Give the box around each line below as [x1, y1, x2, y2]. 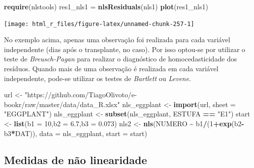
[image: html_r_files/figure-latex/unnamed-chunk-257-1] [4, 20, 194, 28]
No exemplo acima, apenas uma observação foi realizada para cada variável [4, 34, 230, 45]
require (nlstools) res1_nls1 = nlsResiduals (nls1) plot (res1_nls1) [4, 1, 208, 11]
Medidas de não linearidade [4, 152, 147, 167]
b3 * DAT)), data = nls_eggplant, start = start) [4, 128, 147, 138]
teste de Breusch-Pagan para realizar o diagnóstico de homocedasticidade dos [4, 54, 237, 64]
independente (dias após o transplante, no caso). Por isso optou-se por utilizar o [4, 44, 246, 54]
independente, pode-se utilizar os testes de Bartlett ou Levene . [4, 73, 191, 83]
